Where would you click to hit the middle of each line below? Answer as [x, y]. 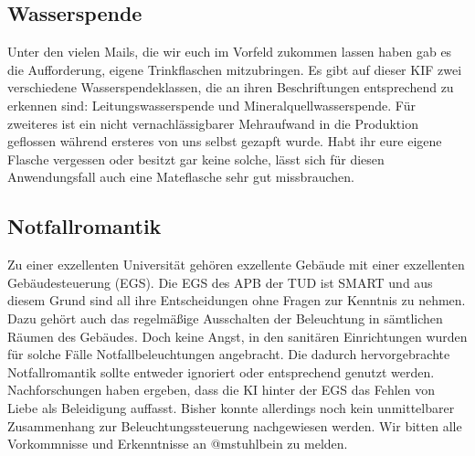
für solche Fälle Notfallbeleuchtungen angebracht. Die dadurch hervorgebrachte [229, 354]
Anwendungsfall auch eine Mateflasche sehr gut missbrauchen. [181, 177]
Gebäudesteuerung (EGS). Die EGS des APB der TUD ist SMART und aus [220, 282]
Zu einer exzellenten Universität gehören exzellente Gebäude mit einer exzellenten [236, 265]
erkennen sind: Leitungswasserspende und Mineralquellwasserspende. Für [211, 105]
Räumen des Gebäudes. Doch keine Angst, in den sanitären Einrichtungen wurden [237, 336]
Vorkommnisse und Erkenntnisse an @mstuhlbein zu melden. [178, 444]
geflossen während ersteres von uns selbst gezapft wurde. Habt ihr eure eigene [225, 141]
